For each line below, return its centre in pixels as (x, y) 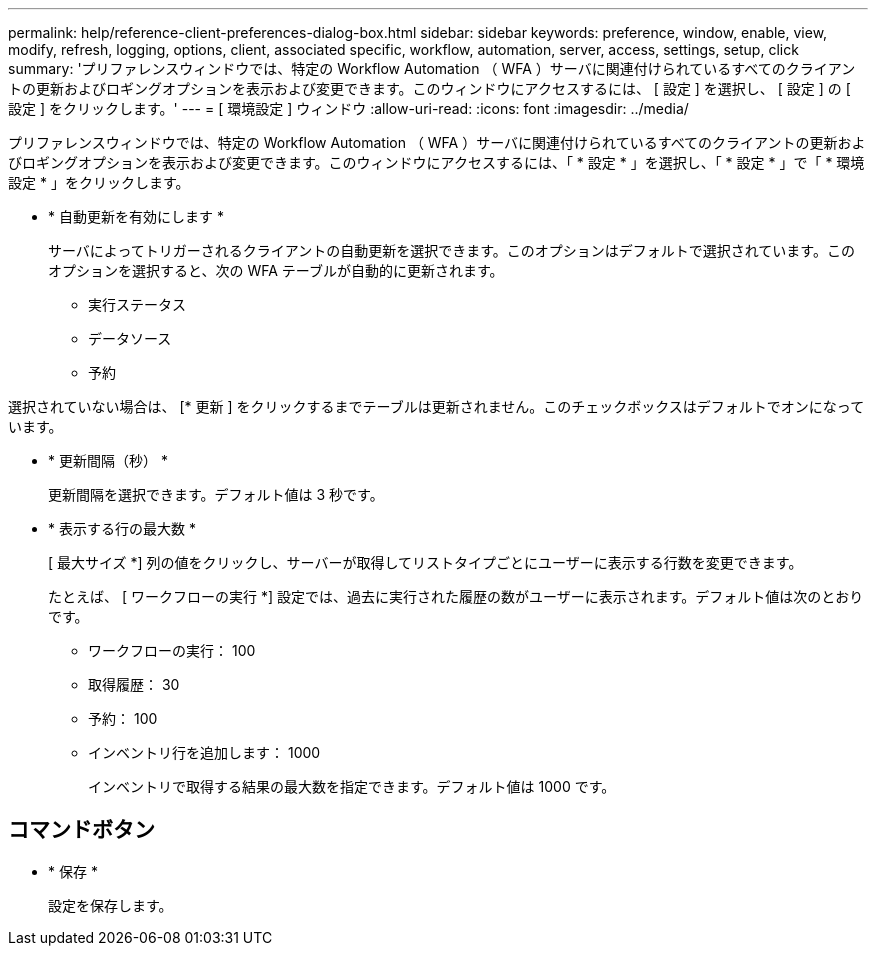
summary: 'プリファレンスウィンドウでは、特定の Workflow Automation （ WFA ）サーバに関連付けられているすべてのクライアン (432, 68)
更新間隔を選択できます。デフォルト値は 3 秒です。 (216, 494)
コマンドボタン (81, 830)
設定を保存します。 (110, 905)
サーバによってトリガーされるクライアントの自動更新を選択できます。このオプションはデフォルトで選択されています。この (451, 250)
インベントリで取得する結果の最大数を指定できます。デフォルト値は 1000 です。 (352, 786)
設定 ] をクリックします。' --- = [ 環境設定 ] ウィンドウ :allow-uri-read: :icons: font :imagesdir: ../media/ (348, 108)
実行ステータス (137, 304)
